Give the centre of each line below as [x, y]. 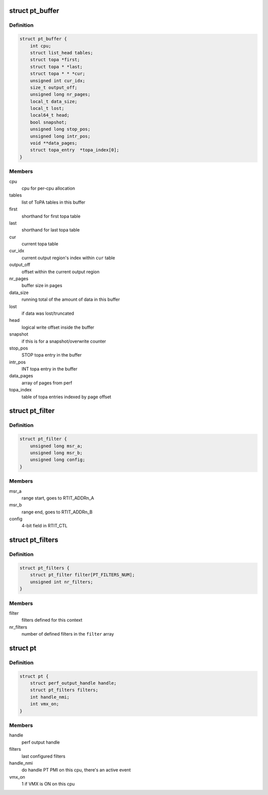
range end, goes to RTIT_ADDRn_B [57, 512]
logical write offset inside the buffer [58, 327]
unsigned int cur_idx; [58, 80]
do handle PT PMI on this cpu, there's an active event [76, 770]
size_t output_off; [54, 87]
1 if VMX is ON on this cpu [48, 784]
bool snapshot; [48, 122]
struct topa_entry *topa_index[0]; [74, 150]
